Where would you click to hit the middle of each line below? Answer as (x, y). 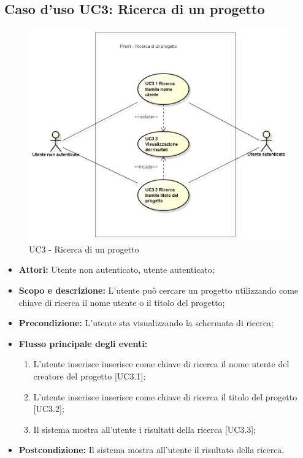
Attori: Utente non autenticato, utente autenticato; (117, 269)
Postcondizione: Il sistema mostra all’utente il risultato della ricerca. (151, 450)
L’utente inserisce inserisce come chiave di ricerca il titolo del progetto (165, 396)
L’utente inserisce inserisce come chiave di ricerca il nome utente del (161, 364)
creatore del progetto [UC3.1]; (90, 376)
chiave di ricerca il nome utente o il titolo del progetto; (122, 302)
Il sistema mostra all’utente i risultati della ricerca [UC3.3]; (145, 429)
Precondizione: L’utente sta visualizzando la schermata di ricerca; (146, 323)
